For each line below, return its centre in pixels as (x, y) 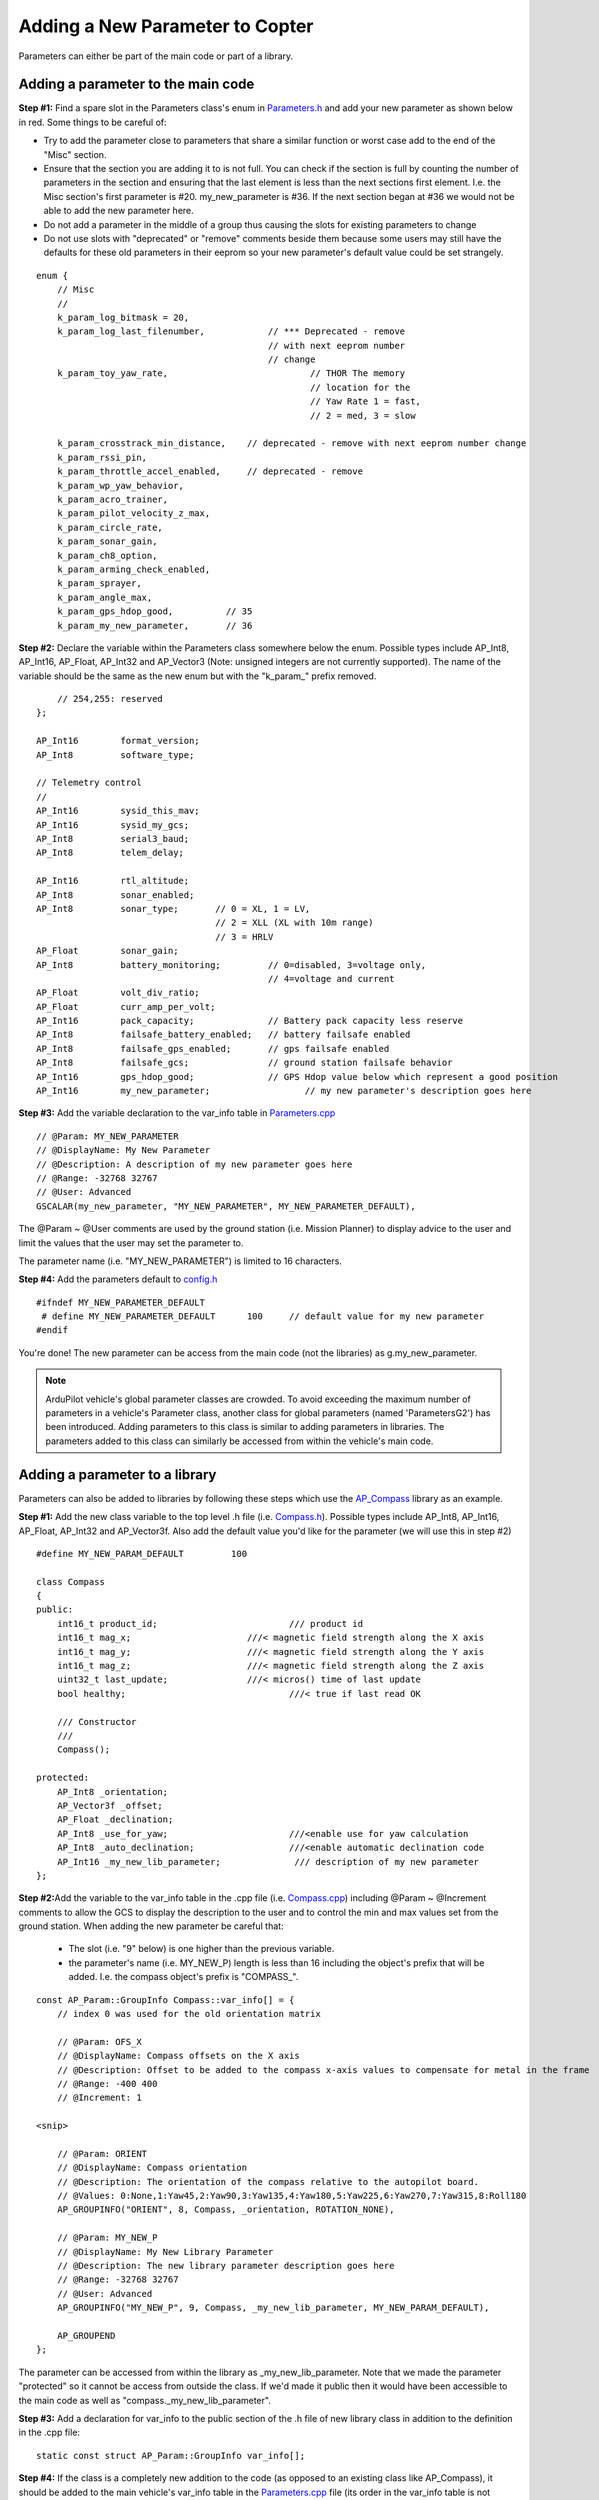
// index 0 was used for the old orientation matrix (189, 2014)
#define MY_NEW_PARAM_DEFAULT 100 (142, 1553)
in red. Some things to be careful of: (92, 122)
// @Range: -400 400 (107, 2083)
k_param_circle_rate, (110, 527)
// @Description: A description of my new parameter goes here (194, 1164)
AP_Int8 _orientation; (112, 1791)
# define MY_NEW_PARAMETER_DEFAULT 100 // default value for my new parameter (263, 1316)
